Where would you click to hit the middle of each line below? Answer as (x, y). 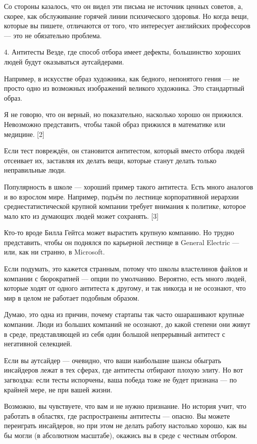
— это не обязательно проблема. (53, 35)
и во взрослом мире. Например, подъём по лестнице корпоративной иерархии (121, 196)
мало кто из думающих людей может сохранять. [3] (81, 216)
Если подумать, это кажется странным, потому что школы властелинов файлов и (126, 269)
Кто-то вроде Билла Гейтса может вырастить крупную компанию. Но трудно (119, 232)
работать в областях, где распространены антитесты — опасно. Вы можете (117, 415)
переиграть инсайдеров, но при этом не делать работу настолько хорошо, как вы (126, 425)
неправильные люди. (35, 170)
